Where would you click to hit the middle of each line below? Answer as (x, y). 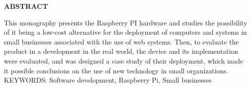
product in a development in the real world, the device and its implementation (121, 51)
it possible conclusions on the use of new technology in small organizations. (116, 70)
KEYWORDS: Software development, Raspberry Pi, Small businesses (108, 80)
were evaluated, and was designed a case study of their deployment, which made (124, 60)
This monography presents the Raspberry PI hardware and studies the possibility (126, 22)
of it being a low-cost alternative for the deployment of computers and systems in (125, 32)
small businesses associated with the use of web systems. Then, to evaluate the (121, 41)
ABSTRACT (26, 6)
